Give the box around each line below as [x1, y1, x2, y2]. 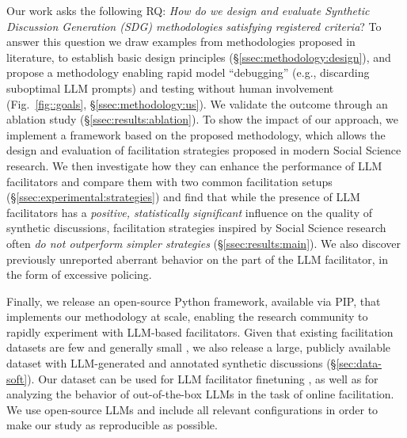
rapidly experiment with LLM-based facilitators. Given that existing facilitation [6, 323, 394, 340]
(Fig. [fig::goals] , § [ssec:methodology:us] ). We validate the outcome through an [6, 95, 388, 112]
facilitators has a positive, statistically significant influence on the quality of [6, 204, 373, 220]
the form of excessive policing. [6, 266, 152, 283]
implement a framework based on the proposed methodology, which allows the [6, 126, 386, 143]
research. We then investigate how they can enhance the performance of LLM [6, 157, 382, 173]
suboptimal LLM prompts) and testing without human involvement [6, 79, 334, 96]
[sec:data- [336, 355, 382, 371]
